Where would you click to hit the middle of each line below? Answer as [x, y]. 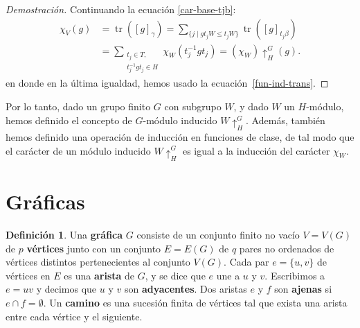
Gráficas [45, 201]
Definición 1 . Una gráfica [64, 234]
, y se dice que [175, 275]
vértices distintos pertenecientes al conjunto [98, 262]
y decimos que [66, 289]
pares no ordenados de [287, 248]
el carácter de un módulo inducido [78, 150]
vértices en [28, 275]
